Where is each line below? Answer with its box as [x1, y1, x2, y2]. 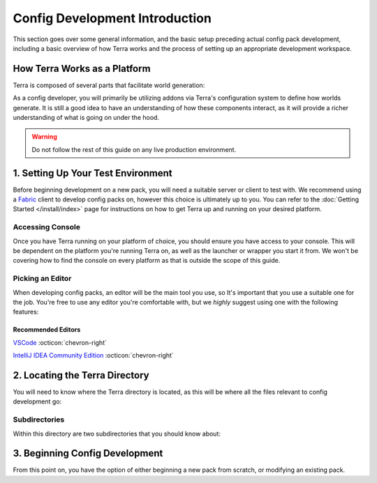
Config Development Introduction [13, 10, 212, 26]
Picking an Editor [13, 274, 72, 284]
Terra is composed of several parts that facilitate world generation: [13, 81, 205, 89]
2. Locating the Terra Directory [13, 369, 149, 381]
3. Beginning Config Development [13, 447, 163, 459]
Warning [31, 132, 57, 141]
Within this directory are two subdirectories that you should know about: [13, 429, 221, 438]
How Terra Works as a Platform [13, 63, 151, 75]
